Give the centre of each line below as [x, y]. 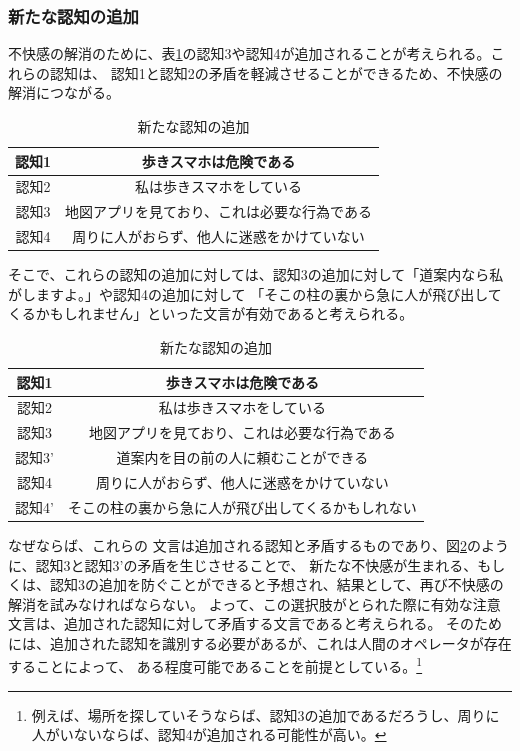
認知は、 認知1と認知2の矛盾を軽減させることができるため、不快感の [276, 72]
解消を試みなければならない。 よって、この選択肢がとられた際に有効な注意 [254, 603]
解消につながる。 [64, 92]
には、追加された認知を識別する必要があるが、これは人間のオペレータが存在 [260, 642]
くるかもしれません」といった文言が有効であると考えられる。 [211, 313]
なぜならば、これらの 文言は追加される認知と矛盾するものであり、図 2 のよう [258, 544]
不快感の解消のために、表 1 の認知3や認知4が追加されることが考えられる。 [249, 53]
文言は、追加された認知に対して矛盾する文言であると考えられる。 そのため [255, 623]
